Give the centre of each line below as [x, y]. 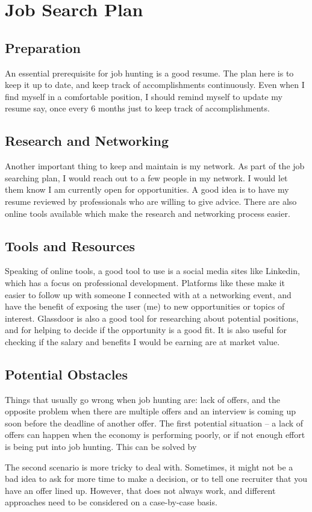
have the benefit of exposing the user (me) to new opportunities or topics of [145, 306]
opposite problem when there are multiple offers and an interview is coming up [151, 411]
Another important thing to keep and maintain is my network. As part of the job [155, 166]
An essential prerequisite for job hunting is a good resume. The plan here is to [149, 73]
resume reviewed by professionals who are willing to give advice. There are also [151, 201]
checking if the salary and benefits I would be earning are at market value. [142, 341]
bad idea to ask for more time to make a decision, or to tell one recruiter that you [156, 479]
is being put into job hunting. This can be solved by [101, 447]
